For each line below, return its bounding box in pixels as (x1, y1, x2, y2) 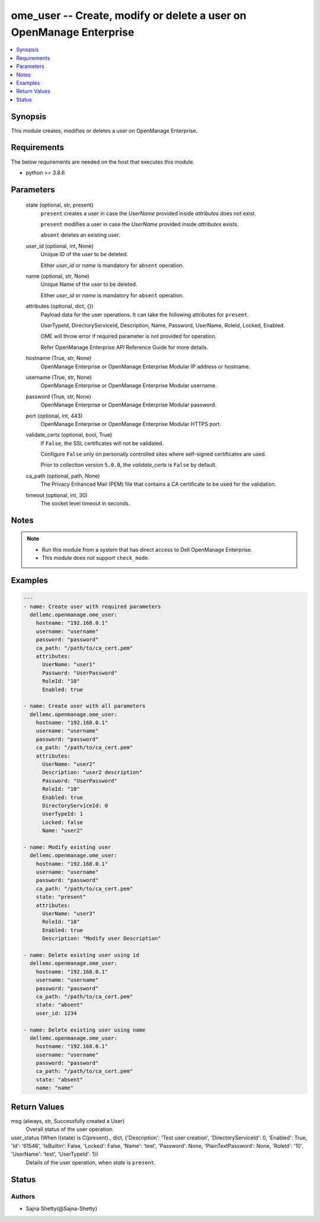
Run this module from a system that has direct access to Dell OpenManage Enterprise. (41, 546, 252, 553)
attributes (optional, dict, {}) (25, 303, 94, 310)
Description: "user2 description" (42, 769, 142, 776)
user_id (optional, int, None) (25, 242, 94, 249)
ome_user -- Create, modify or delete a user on (11, 9, 247, 22)
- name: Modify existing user (23, 844, 111, 851)
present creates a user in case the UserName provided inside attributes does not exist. (40, 209, 256, 217)
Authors (11, 1192, 36, 1201)
